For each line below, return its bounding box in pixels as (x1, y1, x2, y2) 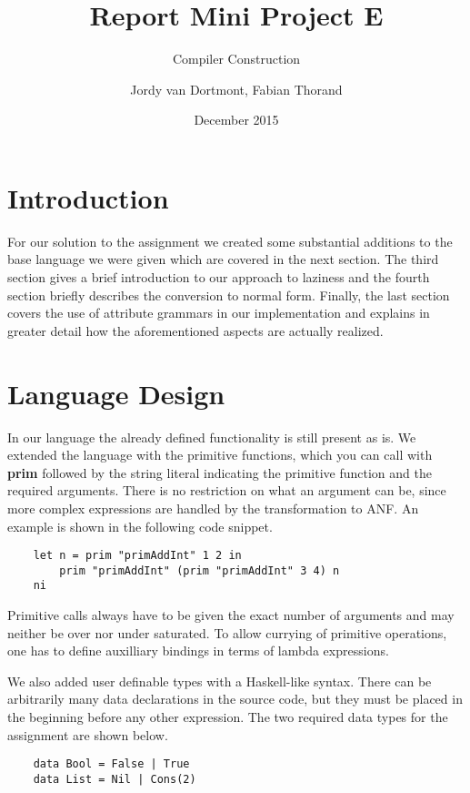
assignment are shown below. (7, 725, 168, 744)
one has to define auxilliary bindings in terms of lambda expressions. (7, 641, 389, 660)
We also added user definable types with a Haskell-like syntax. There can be (7, 671, 432, 690)
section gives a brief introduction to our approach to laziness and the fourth (7, 268, 430, 287)
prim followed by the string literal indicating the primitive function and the (7, 463, 432, 482)
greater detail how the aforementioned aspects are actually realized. (7, 320, 384, 340)
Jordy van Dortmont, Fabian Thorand (130, 79, 343, 98)
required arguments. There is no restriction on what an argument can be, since (7, 481, 446, 500)
